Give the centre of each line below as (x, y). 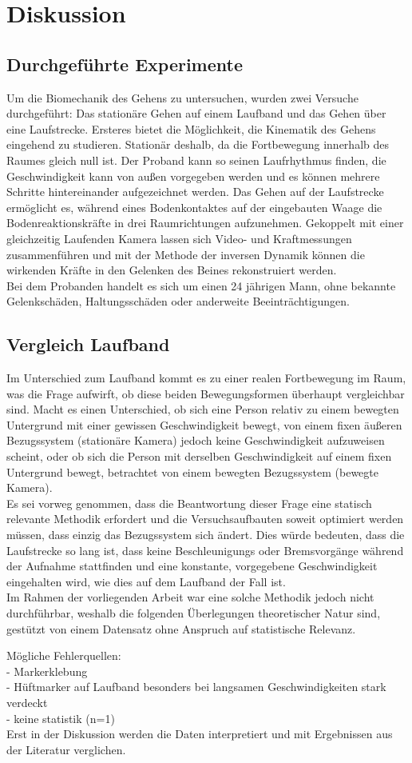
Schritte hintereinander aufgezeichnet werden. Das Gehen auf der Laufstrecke (195, 192)
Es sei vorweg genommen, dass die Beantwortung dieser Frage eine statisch (189, 503)
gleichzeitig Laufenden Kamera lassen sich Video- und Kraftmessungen (179, 238)
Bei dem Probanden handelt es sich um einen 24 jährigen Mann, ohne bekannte (201, 285)
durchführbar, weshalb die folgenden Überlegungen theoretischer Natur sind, (194, 613)
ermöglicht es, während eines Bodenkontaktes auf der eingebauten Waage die (194, 207)
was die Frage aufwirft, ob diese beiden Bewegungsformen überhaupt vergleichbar (206, 393)
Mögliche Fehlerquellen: (64, 655)
